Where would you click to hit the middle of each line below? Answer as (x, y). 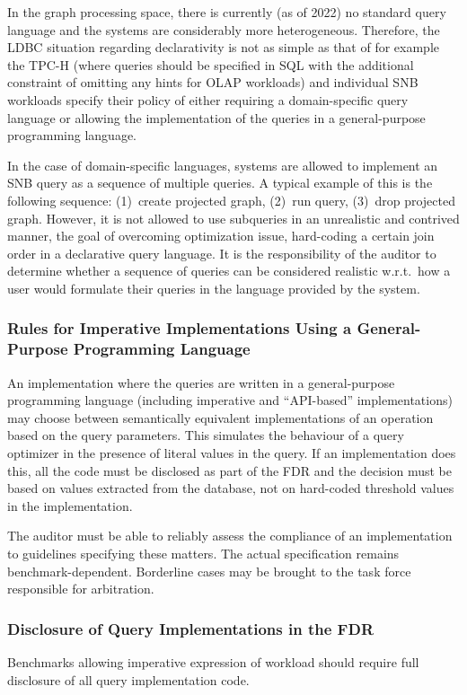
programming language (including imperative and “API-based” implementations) (230, 400)
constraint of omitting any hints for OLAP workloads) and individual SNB (213, 82)
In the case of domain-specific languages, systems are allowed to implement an (223, 165)
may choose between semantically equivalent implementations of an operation (220, 417)
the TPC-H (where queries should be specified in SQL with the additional (211, 64)
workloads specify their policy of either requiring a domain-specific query (208, 99)
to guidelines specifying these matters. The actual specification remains (203, 553)
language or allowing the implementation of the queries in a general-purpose (216, 117)
